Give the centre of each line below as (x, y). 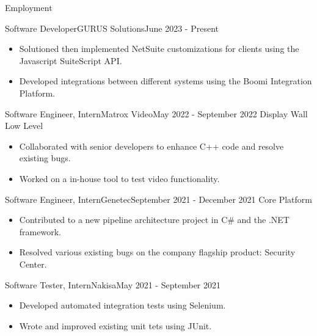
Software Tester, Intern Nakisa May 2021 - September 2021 (113, 284)
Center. (33, 264)
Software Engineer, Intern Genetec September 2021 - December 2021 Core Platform (159, 199)
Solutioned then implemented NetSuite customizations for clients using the (159, 49)
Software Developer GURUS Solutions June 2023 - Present (112, 28)
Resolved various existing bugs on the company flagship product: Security (157, 252)
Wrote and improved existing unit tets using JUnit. (115, 325)
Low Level (24, 126)
